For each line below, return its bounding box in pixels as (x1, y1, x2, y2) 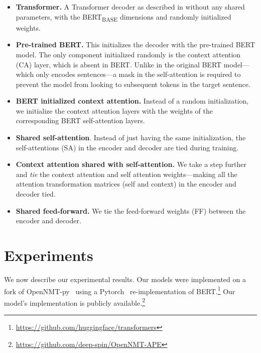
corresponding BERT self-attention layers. (16, 115, 145, 126)
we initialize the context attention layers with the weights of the (16, 105, 213, 116)
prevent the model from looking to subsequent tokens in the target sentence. (16, 78, 250, 89)
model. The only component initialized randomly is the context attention (16, 49, 241, 59)
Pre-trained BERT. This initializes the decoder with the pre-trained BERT (16, 39, 255, 50)
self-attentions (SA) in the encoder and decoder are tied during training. (16, 142, 239, 152)
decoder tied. (16, 189, 56, 199)
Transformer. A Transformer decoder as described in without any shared (16, 2, 245, 12)
